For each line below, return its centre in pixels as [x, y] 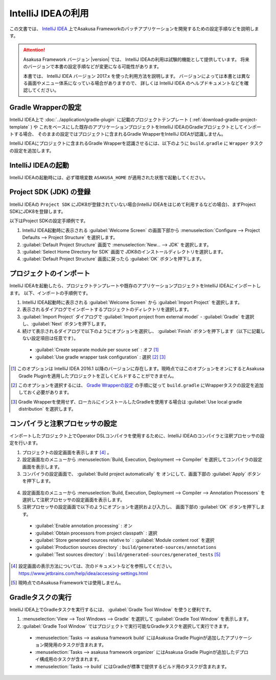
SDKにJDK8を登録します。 [38, 211]
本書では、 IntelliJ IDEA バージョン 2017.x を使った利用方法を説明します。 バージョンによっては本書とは [132, 76]
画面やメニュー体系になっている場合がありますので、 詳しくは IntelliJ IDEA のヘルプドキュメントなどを [136, 83]
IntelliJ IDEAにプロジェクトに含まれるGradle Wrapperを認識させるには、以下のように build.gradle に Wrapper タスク [136, 143]
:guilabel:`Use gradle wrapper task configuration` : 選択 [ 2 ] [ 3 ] [100, 357]
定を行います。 [25, 443]
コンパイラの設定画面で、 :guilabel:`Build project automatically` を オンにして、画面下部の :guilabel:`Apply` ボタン [142, 474]
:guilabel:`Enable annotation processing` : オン [84, 526]
